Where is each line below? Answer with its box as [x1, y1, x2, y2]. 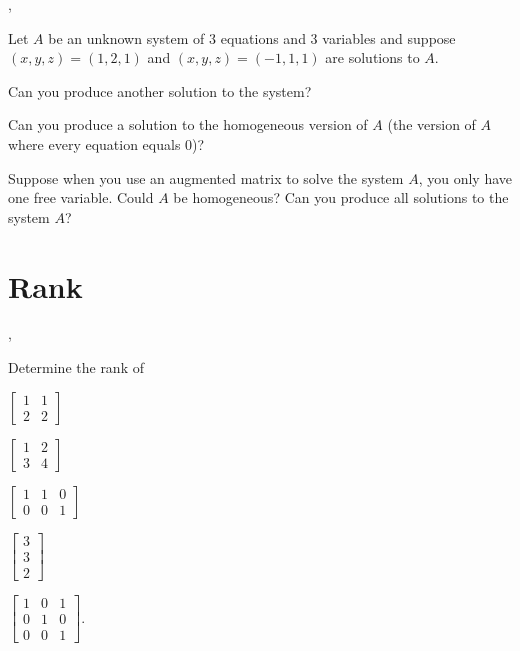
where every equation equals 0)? [8, 133, 205, 154]
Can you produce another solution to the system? [8, 80, 312, 101]
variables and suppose [322, 27, 456, 48]
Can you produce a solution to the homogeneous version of [8, 114, 368, 135]
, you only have [418, 167, 513, 188]
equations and [220, 27, 306, 48]
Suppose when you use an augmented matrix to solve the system [8, 167, 404, 188]
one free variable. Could [8, 187, 154, 208]
